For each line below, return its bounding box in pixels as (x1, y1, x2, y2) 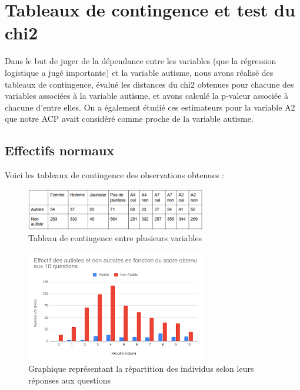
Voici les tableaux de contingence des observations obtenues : (5, 169, 224, 181)
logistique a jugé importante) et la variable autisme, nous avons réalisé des (5, 66, 274, 78)
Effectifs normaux (5, 141, 115, 159)
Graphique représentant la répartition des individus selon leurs (28, 362, 254, 375)
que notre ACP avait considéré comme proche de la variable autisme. (5, 112, 254, 125)
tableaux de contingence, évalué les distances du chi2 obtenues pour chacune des (5, 78, 294, 90)
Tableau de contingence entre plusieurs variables (28, 232, 202, 244)
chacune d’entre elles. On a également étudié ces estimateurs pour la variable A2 (5, 101, 295, 113)
